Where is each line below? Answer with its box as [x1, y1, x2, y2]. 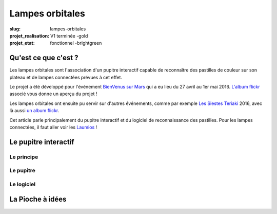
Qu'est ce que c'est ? [9, 53, 78, 62]
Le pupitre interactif [9, 137, 74, 146]
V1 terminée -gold [50, 32, 88, 39]
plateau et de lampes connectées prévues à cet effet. [9, 74, 123, 80]
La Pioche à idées [9, 195, 67, 204]
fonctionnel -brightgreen [50, 40, 102, 46]
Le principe [9, 153, 38, 160]
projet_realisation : [9, 32, 50, 39]
